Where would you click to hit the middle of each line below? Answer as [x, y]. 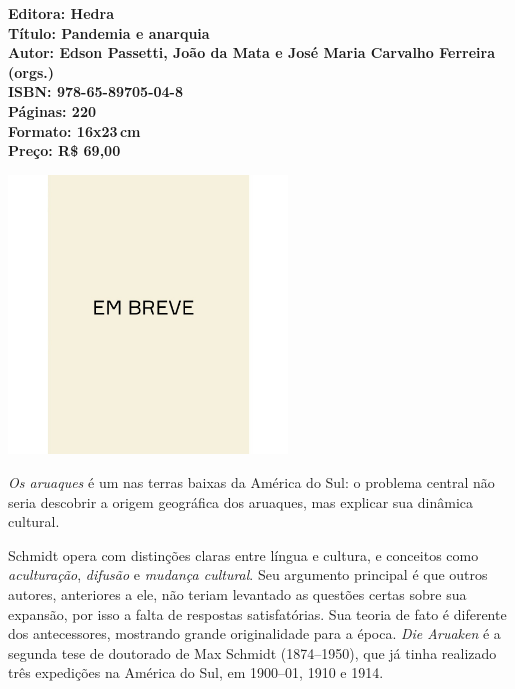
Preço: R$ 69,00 [64, 150]
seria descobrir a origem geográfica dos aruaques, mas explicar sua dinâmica [241, 501]
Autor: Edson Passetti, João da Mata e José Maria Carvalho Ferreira [251, 52]
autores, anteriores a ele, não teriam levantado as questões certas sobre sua [237, 593]
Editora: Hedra [61, 13]
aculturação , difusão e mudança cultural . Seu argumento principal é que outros [248, 574]
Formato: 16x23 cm [74, 130]
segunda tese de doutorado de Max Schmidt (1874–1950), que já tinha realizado [252, 652]
